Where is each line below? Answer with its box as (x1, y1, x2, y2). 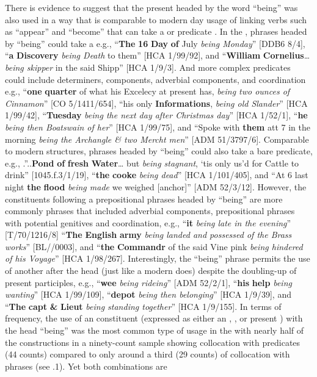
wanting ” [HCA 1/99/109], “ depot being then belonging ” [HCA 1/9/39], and (5, 288, 291, 301)
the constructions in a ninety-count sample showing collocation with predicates (5, 336, 301, 348)
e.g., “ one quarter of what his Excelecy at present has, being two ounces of (5, 85, 290, 98)
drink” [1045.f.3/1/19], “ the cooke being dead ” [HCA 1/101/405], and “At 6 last (5, 168, 308, 181)
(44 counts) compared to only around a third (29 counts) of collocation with (5, 348, 290, 361)
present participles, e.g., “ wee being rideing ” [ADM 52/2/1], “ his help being (5, 276, 292, 289)
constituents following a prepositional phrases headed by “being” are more (5, 192, 283, 205)
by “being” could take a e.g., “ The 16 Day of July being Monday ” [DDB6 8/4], (5, 37, 305, 49)
